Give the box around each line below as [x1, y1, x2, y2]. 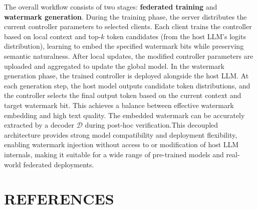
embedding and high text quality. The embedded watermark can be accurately [4, 110, 245, 120]
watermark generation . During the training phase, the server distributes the [4, 11, 247, 22]
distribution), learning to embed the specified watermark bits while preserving [4, 41, 244, 51]
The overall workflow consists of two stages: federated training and [4, 2, 217, 12]
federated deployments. [23, 159, 94, 169]
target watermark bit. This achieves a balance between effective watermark [4, 99, 234, 110]
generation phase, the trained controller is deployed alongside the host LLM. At [4, 70, 249, 81]
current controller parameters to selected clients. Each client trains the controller [4, 21, 252, 32]
